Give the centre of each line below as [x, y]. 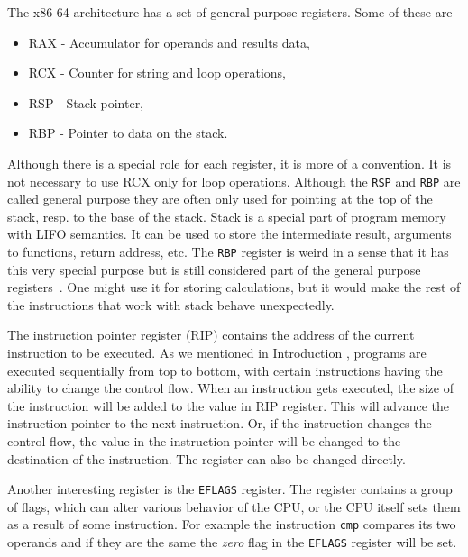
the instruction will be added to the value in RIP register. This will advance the [228, 405]
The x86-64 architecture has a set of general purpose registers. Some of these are [230, 12]
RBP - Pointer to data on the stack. [128, 133]
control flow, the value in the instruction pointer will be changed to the [204, 441]
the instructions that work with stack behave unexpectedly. [171, 304]
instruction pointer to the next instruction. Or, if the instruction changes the [220, 423]
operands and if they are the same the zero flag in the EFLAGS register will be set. [232, 542]
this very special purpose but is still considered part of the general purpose [214, 269]
